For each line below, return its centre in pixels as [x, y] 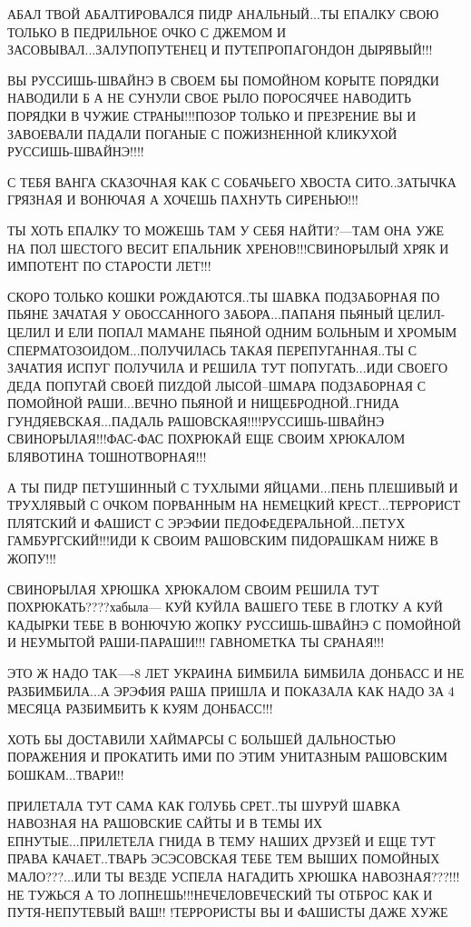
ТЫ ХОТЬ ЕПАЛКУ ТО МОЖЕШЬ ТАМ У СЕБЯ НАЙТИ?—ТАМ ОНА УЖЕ [226, 229]
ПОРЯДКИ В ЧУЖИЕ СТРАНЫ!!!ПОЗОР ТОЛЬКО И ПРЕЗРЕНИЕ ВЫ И [212, 115]
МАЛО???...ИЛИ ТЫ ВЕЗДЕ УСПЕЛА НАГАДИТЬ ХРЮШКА [183, 876]
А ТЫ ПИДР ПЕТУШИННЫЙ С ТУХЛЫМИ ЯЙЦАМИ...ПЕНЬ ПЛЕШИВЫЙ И [233, 487]
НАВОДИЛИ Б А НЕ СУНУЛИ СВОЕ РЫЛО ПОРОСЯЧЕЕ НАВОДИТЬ [209, 98]
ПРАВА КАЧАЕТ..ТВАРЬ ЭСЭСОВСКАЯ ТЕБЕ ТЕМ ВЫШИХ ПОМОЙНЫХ [224, 858]
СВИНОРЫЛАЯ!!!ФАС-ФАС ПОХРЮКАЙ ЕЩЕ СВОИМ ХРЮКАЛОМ [206, 439]
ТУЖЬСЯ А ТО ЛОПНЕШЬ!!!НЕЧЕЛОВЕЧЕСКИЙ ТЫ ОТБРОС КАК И [231, 894]
